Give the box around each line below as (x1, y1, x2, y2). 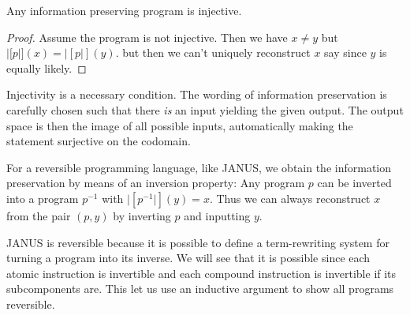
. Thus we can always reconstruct (209, 189, 371, 206)
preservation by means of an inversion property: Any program (6, 174, 305, 191)
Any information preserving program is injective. (6, 2, 242, 18)
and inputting (184, 207, 251, 223)
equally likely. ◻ (6, 59, 87, 76)
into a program (6, 189, 79, 206)
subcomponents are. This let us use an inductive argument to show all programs (6, 280, 394, 297)
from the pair (6, 207, 71, 223)
